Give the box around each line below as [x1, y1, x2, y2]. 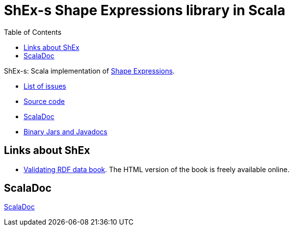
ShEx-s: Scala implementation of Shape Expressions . [4, 66, 175, 75]
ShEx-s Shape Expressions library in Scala [4, 2, 286, 19]
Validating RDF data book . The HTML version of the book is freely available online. [24, 165, 290, 174]
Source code [24, 97, 65, 105]
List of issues [24, 81, 66, 90]
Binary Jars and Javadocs [24, 127, 107, 136]
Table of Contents [4, 27, 62, 36]
